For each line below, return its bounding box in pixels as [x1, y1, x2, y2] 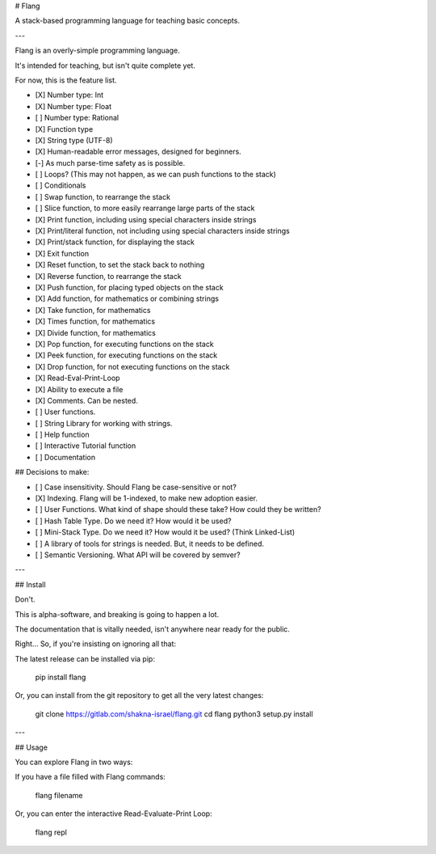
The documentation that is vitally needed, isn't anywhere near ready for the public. [15, 624, 291, 634]
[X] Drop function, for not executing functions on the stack [35, 361, 230, 371]
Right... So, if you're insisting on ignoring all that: [15, 639, 177, 649]
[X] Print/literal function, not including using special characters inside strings [35, 226, 290, 236]
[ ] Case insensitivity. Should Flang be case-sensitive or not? [35, 482, 237, 492]
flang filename [35, 790, 83, 800]
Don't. [15, 594, 36, 604]
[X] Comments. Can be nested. [35, 395, 139, 405]
